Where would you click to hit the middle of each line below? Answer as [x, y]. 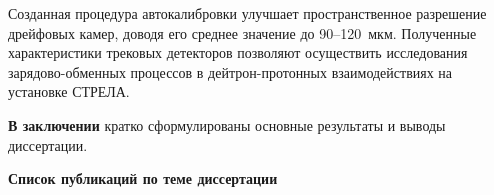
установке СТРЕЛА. [69, 91]
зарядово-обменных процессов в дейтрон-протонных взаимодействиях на [230, 71]
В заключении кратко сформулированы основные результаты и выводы [227, 124]
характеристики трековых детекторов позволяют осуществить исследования [238, 52]
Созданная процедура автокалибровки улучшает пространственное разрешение [247, 13]
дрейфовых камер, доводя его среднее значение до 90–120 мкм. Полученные [242, 32]
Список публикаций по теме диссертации [143, 178]
